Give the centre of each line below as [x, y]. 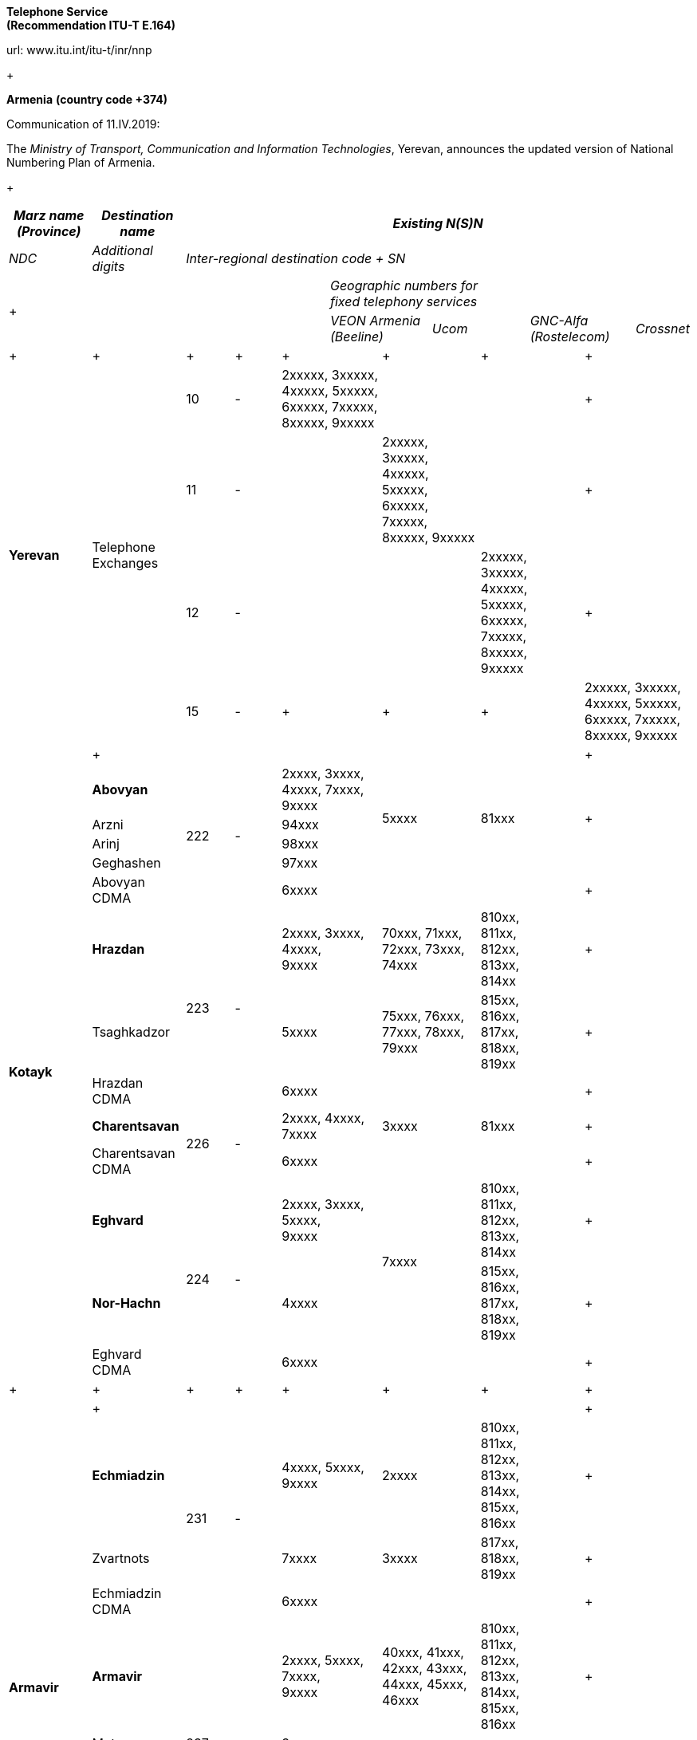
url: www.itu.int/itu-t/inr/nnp [79, 50]
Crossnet [663, 329]
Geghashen [126, 863]
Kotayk [31, 1072]
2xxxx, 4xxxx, [323, 1118]
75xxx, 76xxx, [423, 1016]
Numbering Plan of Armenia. [81, 162]
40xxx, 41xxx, [423, 1652]
